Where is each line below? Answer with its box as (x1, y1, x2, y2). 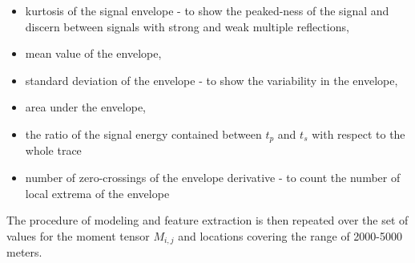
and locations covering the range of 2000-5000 (178, 227, 403, 244)
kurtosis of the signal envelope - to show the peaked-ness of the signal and (25, 2, 389, 18)
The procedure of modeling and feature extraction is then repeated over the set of (6, 212, 409, 229)
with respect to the (312, 125, 405, 142)
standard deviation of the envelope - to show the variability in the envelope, (25, 71, 398, 88)
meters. (6, 244, 42, 261)
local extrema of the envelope (25, 184, 170, 201)
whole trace (25, 142, 82, 159)
